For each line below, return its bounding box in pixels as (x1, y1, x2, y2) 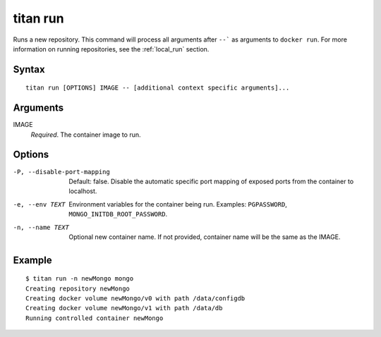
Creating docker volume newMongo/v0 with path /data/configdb (25, 295, 246, 302)
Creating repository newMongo (25, 284, 131, 293)
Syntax (13, 63, 45, 75)
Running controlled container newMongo (25, 314, 164, 322)
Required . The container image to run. (30, 130, 141, 139)
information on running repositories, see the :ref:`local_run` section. (13, 44, 210, 53)
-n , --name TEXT (13, 223, 70, 231)
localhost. (68, 187, 97, 195)
